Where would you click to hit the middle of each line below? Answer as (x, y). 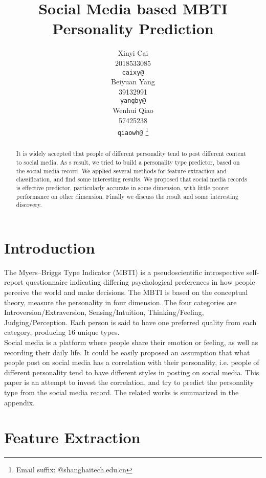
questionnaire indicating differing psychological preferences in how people (140, 282)
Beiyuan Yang (133, 82)
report (14, 282)
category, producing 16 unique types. (62, 332)
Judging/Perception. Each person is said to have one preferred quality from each (130, 322)
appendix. (19, 402)
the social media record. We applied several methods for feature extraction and (121, 170)
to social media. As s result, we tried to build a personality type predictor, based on (128, 162)
